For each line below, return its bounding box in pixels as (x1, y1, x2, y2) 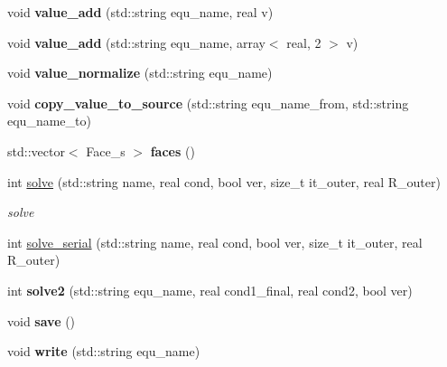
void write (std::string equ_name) (7, 342, 200, 361)
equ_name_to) (7, 111, 91, 130)
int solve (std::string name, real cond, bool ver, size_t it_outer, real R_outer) (7, 172, 441, 191)
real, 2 (286, 33, 321, 52)
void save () (7, 311, 76, 330)
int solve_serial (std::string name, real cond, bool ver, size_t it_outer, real (7, 232, 423, 251)
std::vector (7, 141, 65, 160)
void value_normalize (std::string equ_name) (7, 63, 273, 82)
